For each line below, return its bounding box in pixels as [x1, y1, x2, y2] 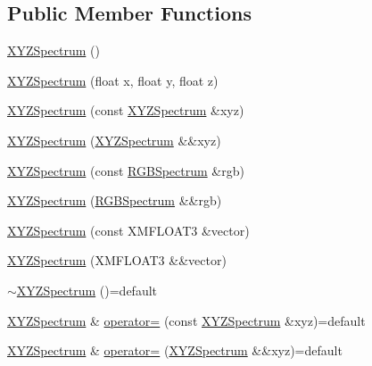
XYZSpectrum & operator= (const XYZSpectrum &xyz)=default [7, 311, 366, 329]
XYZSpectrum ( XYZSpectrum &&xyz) [7, 130, 221, 149]
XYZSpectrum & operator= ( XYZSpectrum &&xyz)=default [7, 341, 343, 360]
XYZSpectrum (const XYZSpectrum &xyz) [7, 101, 244, 120]
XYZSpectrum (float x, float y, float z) [7, 71, 219, 89]
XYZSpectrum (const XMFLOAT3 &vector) [7, 220, 250, 239]
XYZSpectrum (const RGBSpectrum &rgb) [7, 161, 244, 179]
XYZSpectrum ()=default [16, 280, 158, 299]
